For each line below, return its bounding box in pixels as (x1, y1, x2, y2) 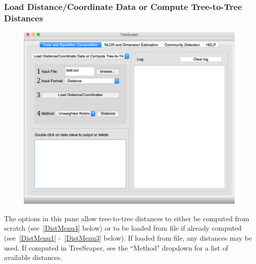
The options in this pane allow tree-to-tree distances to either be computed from (4, 213, 250, 223)
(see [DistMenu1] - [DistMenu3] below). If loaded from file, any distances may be (4, 232, 252, 243)
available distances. (4, 252, 62, 263)
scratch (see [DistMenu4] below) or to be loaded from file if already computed (4, 223, 242, 233)
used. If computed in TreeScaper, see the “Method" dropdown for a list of (4, 242, 228, 253)
